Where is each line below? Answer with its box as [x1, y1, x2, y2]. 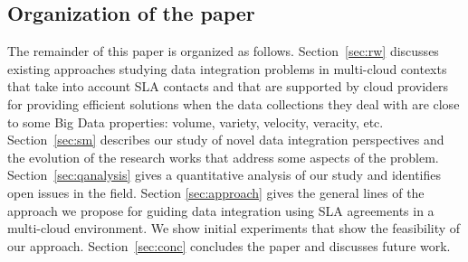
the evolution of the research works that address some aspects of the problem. [7, 147, 439, 166]
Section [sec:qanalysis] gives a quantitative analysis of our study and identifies [7, 165, 442, 184]
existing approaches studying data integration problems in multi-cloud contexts [7, 59, 447, 78]
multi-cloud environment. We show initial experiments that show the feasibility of [7, 219, 461, 238]
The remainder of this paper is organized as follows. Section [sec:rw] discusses [7, 42, 439, 61]
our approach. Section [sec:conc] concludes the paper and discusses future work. [7, 236, 451, 255]
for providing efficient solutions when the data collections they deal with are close [7, 94, 460, 113]
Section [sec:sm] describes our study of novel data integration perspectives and [7, 130, 444, 149]
